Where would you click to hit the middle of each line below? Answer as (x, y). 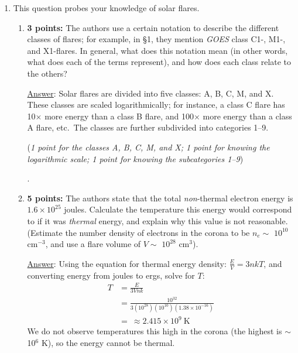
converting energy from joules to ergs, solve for (111, 275)
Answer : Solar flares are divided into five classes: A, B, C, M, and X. (150, 93)
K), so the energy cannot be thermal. (108, 343)
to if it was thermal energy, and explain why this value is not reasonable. (157, 220)
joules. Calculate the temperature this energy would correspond (178, 209)
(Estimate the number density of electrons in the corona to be (138, 232)
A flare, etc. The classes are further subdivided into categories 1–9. (148, 127)
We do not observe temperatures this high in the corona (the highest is (155, 331)
